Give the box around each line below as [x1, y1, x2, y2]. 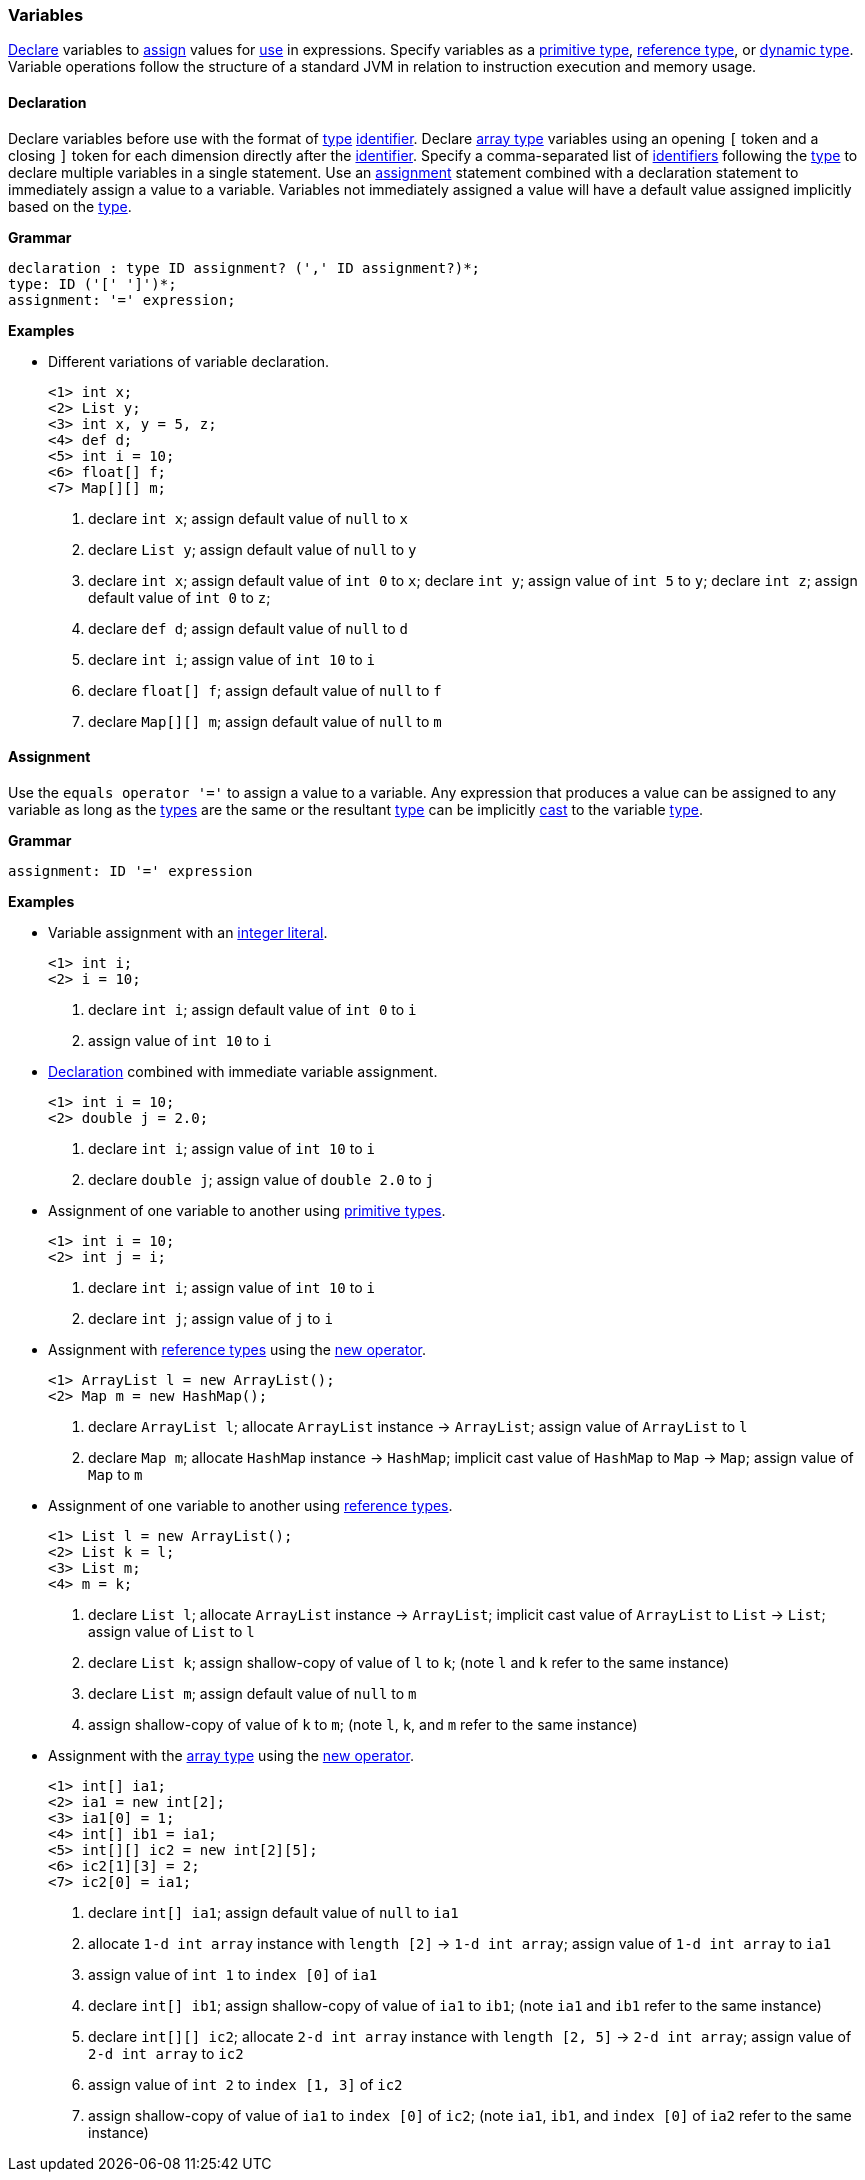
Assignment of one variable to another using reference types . [48, 1496, 453, 1514]
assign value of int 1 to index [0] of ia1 [88, 1965, 378, 1983]
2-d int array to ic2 [88, 2044, 244, 2062]
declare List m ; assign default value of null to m [88, 1684, 417, 1702]
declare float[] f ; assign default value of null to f [88, 681, 442, 699]
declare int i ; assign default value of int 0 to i [88, 1000, 417, 1018]
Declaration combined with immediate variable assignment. [48, 1062, 438, 1080]
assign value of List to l [88, 1622, 255, 1640]
